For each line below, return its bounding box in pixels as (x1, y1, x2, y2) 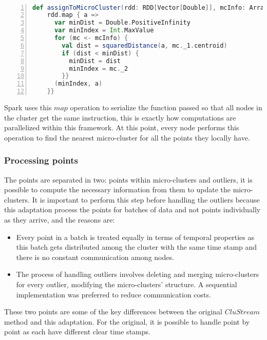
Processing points (4, 154, 78, 167)
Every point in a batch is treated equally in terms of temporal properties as (16, 231, 254, 242)
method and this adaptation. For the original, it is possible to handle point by (4, 316, 250, 327)
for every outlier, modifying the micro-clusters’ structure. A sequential (16, 279, 237, 290)
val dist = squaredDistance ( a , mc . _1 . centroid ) (62, 42, 227, 49)
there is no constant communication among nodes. (16, 251, 174, 262)
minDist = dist (69, 57, 121, 65)
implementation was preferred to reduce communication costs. (16, 289, 211, 299)
